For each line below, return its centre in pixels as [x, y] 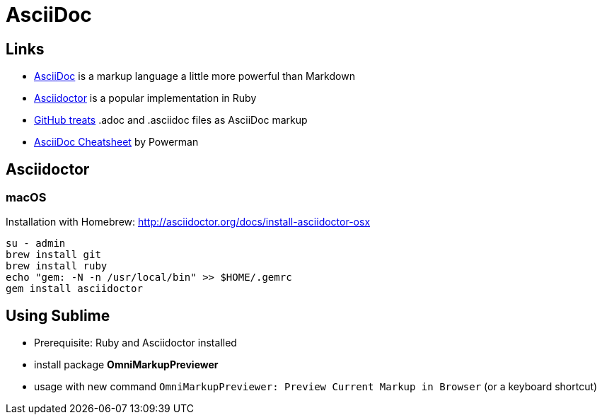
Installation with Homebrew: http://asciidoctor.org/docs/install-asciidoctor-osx [188, 222]
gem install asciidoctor [74, 289]
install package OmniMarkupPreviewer [126, 365]
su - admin [36, 244]
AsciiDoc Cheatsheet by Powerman [116, 142]
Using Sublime [58, 315]
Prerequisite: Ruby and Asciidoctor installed [135, 343]
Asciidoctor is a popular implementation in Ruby [145, 98]
